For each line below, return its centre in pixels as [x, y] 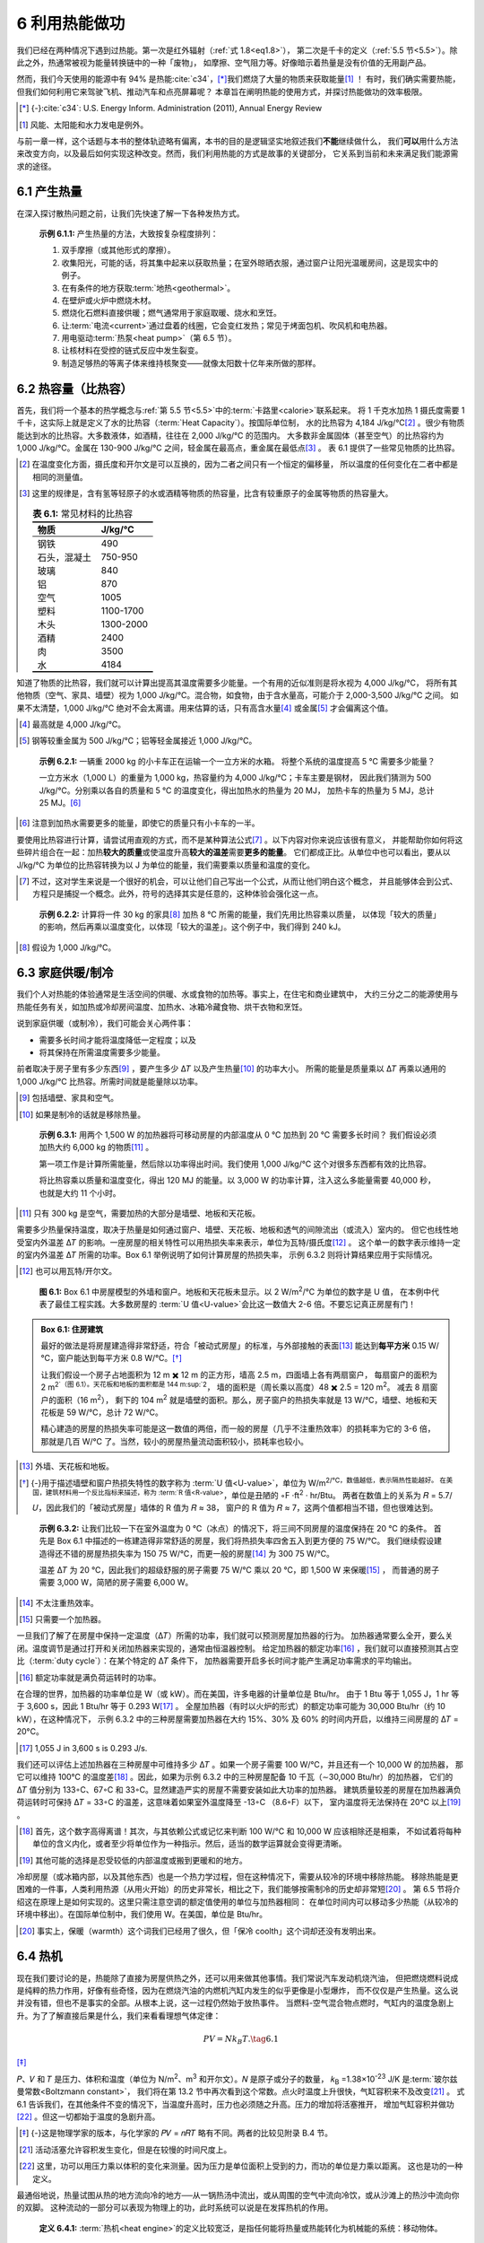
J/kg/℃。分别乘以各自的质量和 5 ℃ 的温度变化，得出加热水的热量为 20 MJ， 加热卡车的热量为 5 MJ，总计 [237, 790]
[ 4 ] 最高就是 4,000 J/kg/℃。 [73, 724]
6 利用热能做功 [71, 23]
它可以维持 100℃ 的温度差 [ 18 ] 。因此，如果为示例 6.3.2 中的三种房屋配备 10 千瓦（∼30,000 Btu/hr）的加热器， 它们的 [235, 1777]
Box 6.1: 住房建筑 [72, 1329]
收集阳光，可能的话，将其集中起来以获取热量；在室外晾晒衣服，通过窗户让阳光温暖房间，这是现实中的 [250, 262]
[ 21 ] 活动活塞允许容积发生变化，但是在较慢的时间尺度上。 [125, 2150]
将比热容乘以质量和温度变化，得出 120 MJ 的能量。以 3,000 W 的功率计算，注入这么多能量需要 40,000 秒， [238, 1181]
